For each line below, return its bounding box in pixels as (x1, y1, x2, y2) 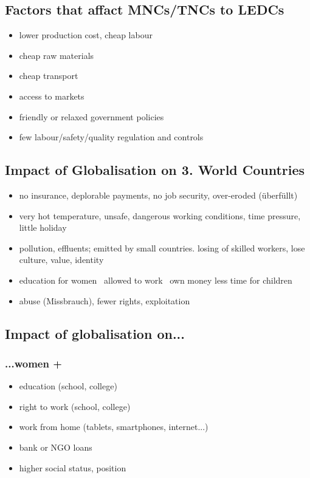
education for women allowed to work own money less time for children (19, 273, 292, 286)
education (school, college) (19, 380, 117, 392)
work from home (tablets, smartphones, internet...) (19, 420, 208, 433)
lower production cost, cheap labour (19, 29, 153, 41)
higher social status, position (19, 461, 126, 474)
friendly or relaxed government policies (19, 110, 164, 123)
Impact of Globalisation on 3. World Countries (5, 160, 305, 179)
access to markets (19, 89, 84, 102)
